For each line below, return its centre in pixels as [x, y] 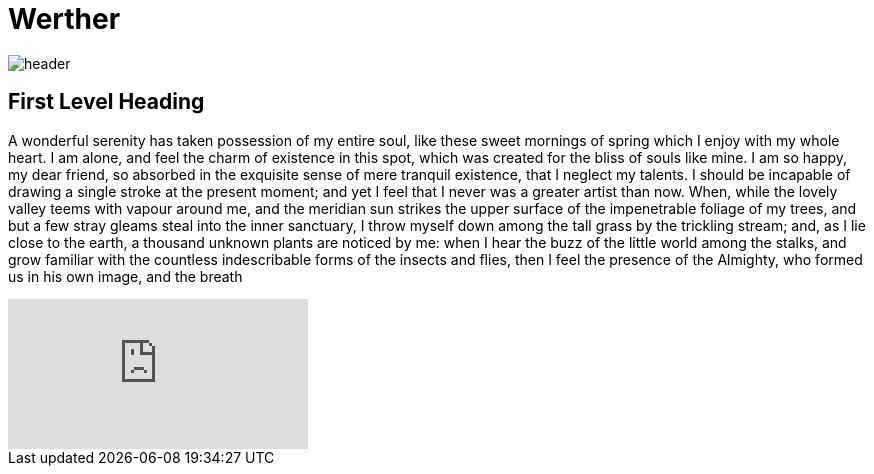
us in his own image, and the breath [125, 276]
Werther [64, 19]
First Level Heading [106, 102]
